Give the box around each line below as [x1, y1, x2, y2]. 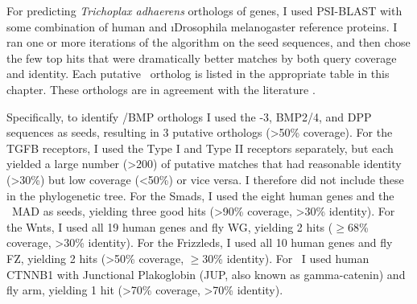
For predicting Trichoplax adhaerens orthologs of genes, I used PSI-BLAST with [6, 2, 403, 18]
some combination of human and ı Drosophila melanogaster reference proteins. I [6, 18, 398, 35]
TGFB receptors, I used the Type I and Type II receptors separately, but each [6, 139, 394, 156]
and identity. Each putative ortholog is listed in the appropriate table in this [6, 65, 390, 82]
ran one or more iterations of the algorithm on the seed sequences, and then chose [6, 34, 411, 51]
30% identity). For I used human [202, 249, 370, 266]
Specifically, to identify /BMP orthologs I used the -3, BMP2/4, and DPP [6, 108, 372, 125]
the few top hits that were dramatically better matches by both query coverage [6, 49, 397, 66]
